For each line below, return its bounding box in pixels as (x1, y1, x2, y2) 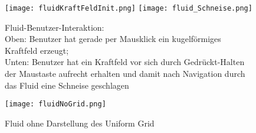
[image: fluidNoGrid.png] (5, 100, 106, 109)
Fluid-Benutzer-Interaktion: (5, 21, 104, 33)
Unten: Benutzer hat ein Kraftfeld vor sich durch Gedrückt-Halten (5, 56, 245, 68)
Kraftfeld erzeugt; (5, 44, 69, 56)
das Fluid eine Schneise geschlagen (5, 79, 129, 91)
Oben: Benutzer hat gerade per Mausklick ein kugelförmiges (5, 33, 221, 45)
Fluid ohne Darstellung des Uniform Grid (5, 116, 155, 129)
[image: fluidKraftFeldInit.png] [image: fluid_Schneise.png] (5, 4, 252, 12)
